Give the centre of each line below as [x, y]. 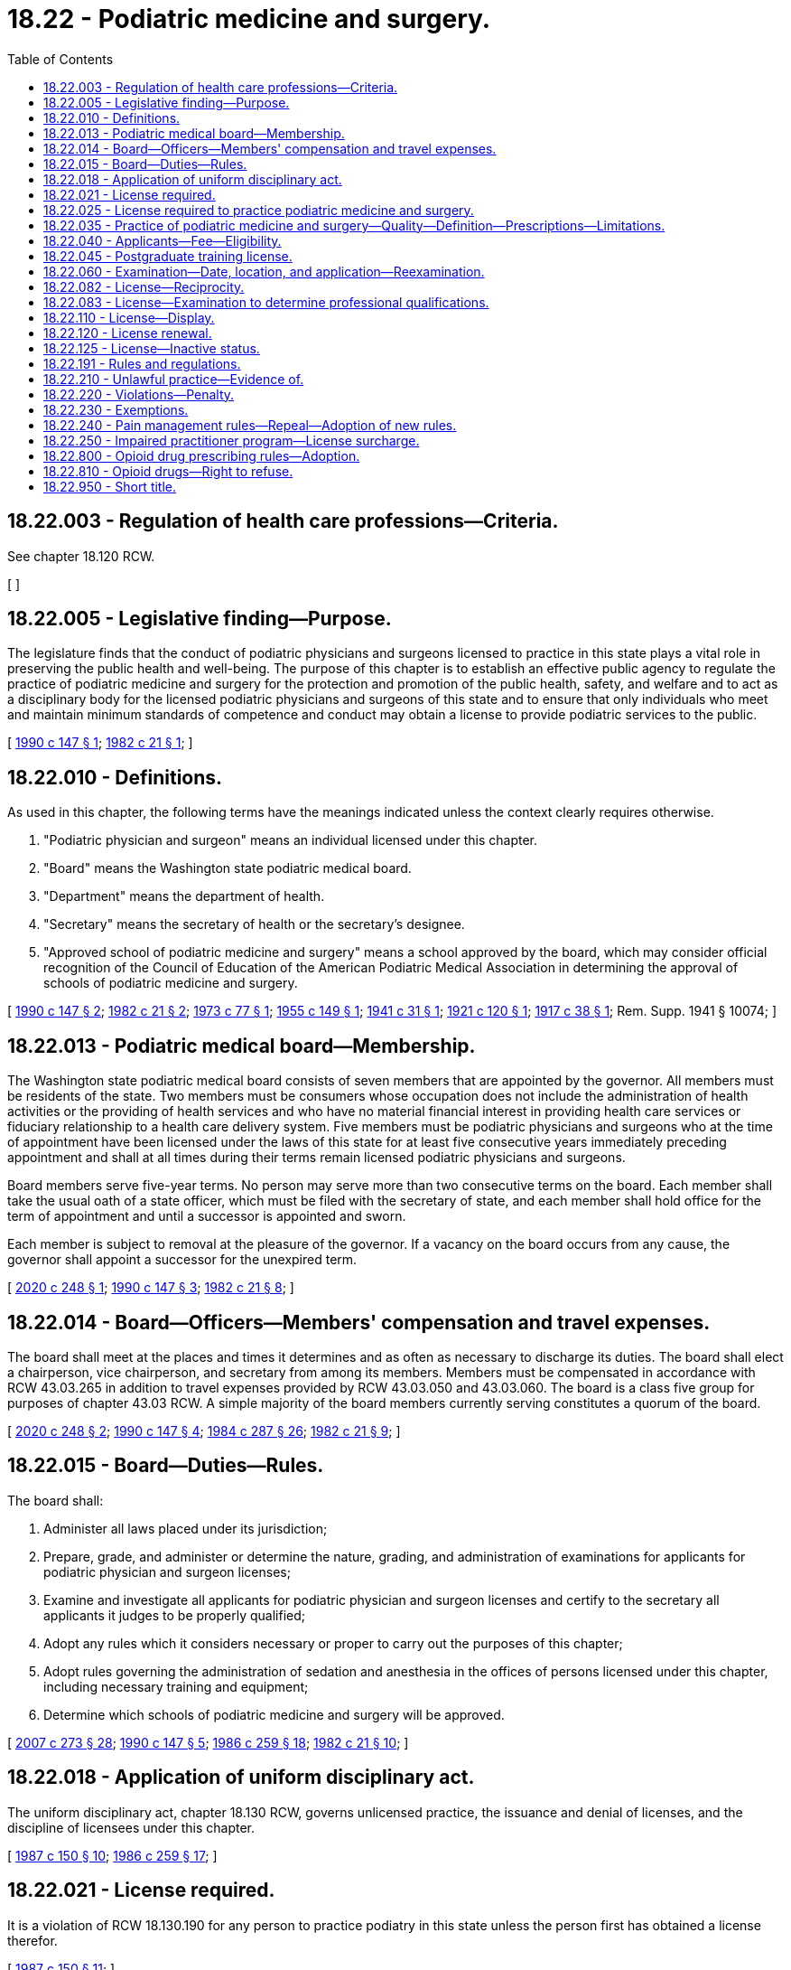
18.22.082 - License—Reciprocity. [144, 286]
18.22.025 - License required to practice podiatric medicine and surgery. [259, 210]
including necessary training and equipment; [176, 1686]
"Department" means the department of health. [184, 896]
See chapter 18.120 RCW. [81, 556]
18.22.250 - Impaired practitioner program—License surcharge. [232, 440]
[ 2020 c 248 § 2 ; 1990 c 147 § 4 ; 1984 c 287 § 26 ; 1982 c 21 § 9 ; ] [204, 1431]
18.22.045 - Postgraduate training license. [168, 256]
